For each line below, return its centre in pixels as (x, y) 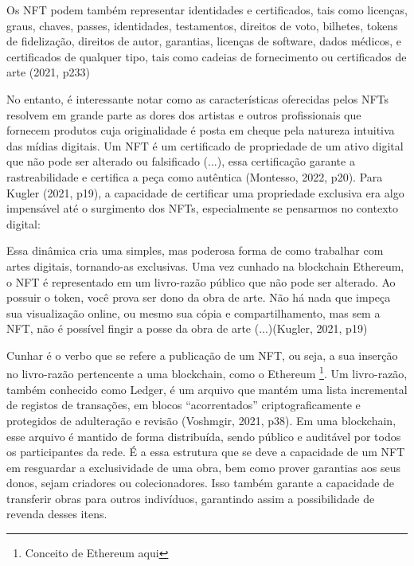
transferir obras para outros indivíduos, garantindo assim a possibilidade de (191, 498)
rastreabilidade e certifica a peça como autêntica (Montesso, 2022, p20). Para (195, 176)
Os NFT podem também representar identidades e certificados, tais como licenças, (207, 10)
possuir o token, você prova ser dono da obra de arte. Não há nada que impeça (199, 297)
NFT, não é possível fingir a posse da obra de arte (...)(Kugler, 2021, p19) (187, 328)
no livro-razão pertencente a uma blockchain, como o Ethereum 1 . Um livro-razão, (207, 373)
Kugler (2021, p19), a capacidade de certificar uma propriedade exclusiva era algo (205, 192)
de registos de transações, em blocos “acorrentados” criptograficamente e (184, 405)
